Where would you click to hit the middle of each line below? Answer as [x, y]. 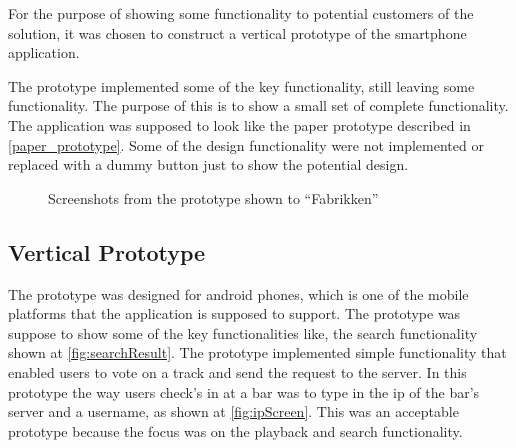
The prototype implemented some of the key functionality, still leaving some [241, 85]
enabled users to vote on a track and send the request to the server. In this [237, 371]
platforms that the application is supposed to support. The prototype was [234, 313]
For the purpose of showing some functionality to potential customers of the [241, 13]
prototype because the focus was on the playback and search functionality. [235, 430]
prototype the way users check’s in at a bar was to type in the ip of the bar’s [244, 391]
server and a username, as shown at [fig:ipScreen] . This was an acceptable [233, 411]
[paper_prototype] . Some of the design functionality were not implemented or [246, 144]
